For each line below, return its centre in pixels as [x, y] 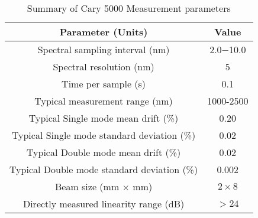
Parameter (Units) [104, 32]
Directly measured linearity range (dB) [104, 204]
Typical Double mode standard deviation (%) [104, 169]
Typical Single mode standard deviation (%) [104, 135]
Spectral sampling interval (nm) [104, 49]
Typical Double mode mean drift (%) [104, 152]
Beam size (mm [87, 186]
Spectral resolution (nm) [104, 66]
